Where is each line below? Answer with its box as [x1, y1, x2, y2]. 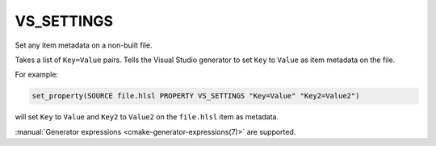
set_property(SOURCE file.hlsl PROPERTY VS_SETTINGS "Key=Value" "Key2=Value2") [31, 91, 360, 101]
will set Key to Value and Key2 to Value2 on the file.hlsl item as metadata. [15, 112, 279, 122]
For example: [15, 69, 59, 80]
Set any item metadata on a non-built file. [15, 40, 153, 50]
